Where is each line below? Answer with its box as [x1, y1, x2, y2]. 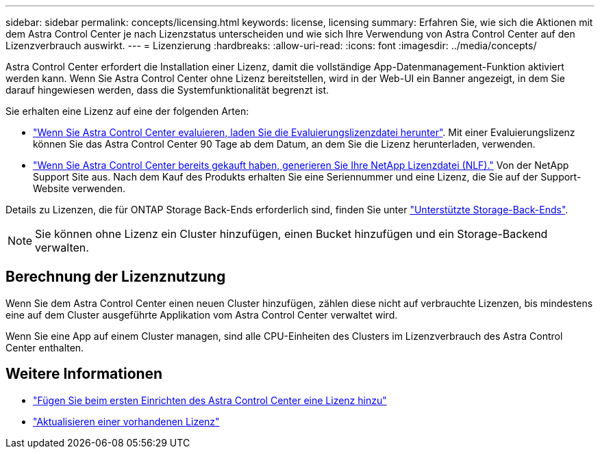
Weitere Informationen [5, 365, 163, 383]
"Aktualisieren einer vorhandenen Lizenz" [33, 415, 220, 427]
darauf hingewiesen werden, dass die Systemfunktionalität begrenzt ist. [5, 84, 329, 96]
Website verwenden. [33, 183, 125, 194]
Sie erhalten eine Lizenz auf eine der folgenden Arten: [5, 105, 249, 117]
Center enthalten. [5, 341, 84, 353]
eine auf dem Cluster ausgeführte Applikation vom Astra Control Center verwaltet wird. [5, 308, 398, 321]
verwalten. [35, 241, 89, 254]
